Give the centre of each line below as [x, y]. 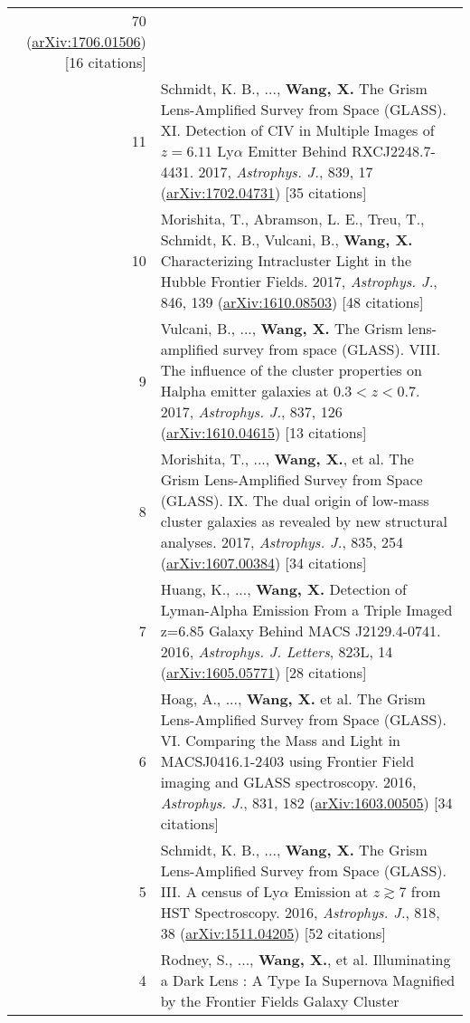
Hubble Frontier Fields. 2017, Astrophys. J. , [299, 281]
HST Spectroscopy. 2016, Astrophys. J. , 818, [300, 912]
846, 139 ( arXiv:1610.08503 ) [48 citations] [292, 302]
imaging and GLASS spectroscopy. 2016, [288, 782]
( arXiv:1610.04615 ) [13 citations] [263, 432]
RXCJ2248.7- [393, 151]
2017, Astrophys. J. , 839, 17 [286, 172]
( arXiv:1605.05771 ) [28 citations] [263, 672]
